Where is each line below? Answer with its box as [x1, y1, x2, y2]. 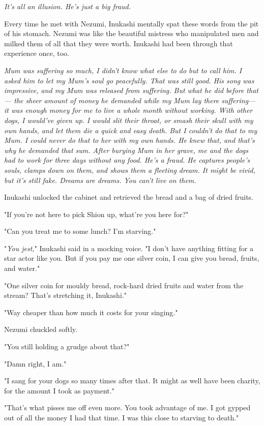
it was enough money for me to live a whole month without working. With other [4, 105, 253, 115]
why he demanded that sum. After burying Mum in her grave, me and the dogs [4, 144, 248, 155]
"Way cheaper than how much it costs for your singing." [4, 307, 178, 317]
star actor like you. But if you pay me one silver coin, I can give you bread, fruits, [4, 253, 259, 263]
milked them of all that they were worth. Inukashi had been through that [4, 38, 233, 48]
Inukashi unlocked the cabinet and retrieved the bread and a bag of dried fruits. [4, 192, 254, 202]
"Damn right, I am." [4, 358, 67, 369]
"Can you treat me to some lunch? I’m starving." [4, 226, 156, 236]
